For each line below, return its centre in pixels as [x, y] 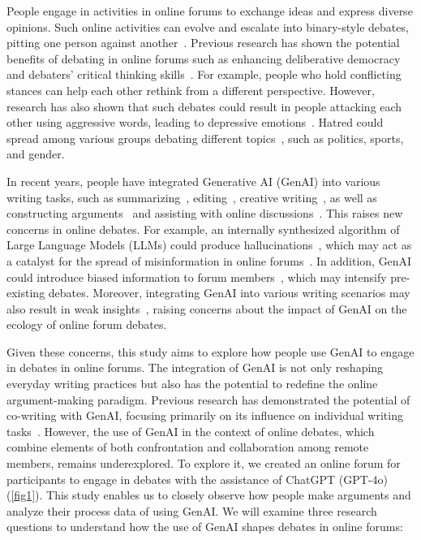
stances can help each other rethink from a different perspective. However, [191, 90]
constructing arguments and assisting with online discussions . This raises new [205, 213]
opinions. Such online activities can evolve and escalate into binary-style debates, [208, 26]
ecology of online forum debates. [87, 324]
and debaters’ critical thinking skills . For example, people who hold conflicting [204, 74]
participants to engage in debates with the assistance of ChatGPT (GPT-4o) [197, 479]
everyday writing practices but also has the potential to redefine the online [192, 384]
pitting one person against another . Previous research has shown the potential [203, 43]
